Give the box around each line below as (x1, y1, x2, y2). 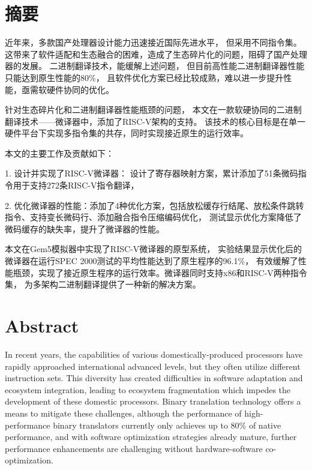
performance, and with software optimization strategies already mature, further (5, 430, 297, 443)
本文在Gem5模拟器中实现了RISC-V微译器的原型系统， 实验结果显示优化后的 (5, 243, 302, 255)
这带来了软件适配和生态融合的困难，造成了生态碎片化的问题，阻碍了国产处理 (5, 47, 307, 60)
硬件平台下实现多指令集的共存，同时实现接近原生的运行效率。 (5, 127, 248, 139)
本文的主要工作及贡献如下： (5, 146, 114, 159)
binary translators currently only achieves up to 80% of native (53, 418, 281, 431)
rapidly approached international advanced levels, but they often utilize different (5, 360, 301, 372)
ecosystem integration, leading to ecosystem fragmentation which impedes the (5, 383, 291, 396)
